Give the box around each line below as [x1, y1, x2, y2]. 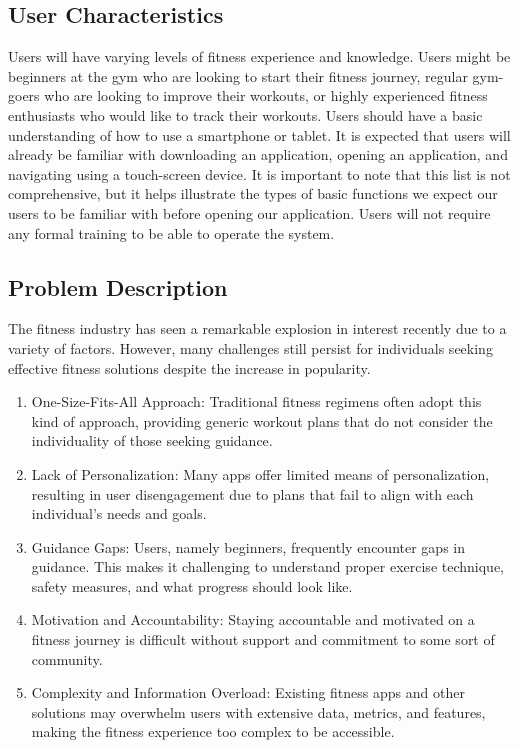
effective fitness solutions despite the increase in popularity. [8, 357, 371, 378]
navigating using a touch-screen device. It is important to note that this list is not [8, 163, 511, 184]
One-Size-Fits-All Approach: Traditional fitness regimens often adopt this [31, 391, 482, 412]
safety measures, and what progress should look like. [31, 575, 353, 596]
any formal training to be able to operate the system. [8, 222, 335, 243]
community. [31, 648, 103, 669]
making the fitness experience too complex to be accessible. [31, 721, 395, 742]
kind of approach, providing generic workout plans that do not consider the [31, 410, 493, 431]
